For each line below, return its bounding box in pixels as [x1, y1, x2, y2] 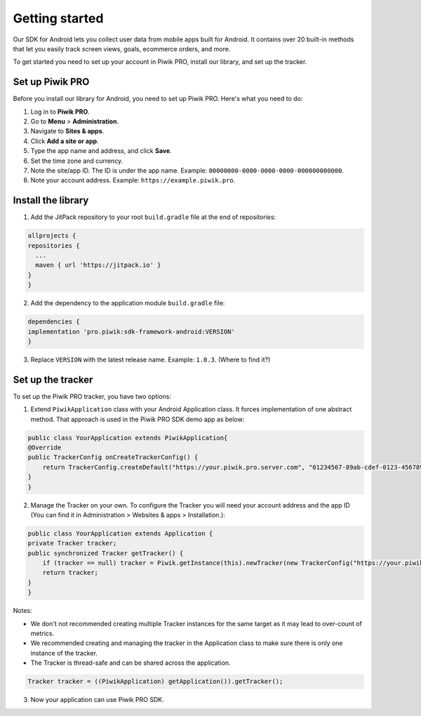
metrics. [30, 629, 55, 638]
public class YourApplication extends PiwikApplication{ [27, 434, 228, 442]
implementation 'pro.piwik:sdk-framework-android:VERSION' [27, 327, 235, 336]
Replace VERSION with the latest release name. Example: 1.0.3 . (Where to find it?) [30, 355, 271, 364]
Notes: [13, 606, 32, 615]
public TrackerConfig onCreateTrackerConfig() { [27, 453, 199, 461]
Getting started [13, 11, 104, 26]
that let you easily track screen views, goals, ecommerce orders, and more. [13, 44, 231, 53]
